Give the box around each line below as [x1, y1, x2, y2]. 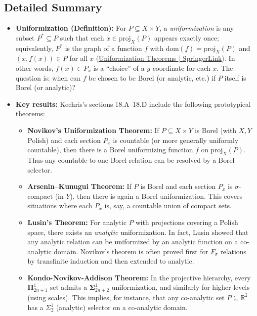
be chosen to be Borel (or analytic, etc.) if [88, 72, 216, 83]
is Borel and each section [140, 181, 216, 191]
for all [69, 53, 87, 63]
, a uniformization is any [159, 23, 234, 33]
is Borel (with [195, 125, 237, 135]
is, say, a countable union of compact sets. [104, 200, 232, 211]
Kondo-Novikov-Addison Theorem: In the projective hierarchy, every [27, 272, 251, 282]
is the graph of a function [65, 43, 142, 53]
